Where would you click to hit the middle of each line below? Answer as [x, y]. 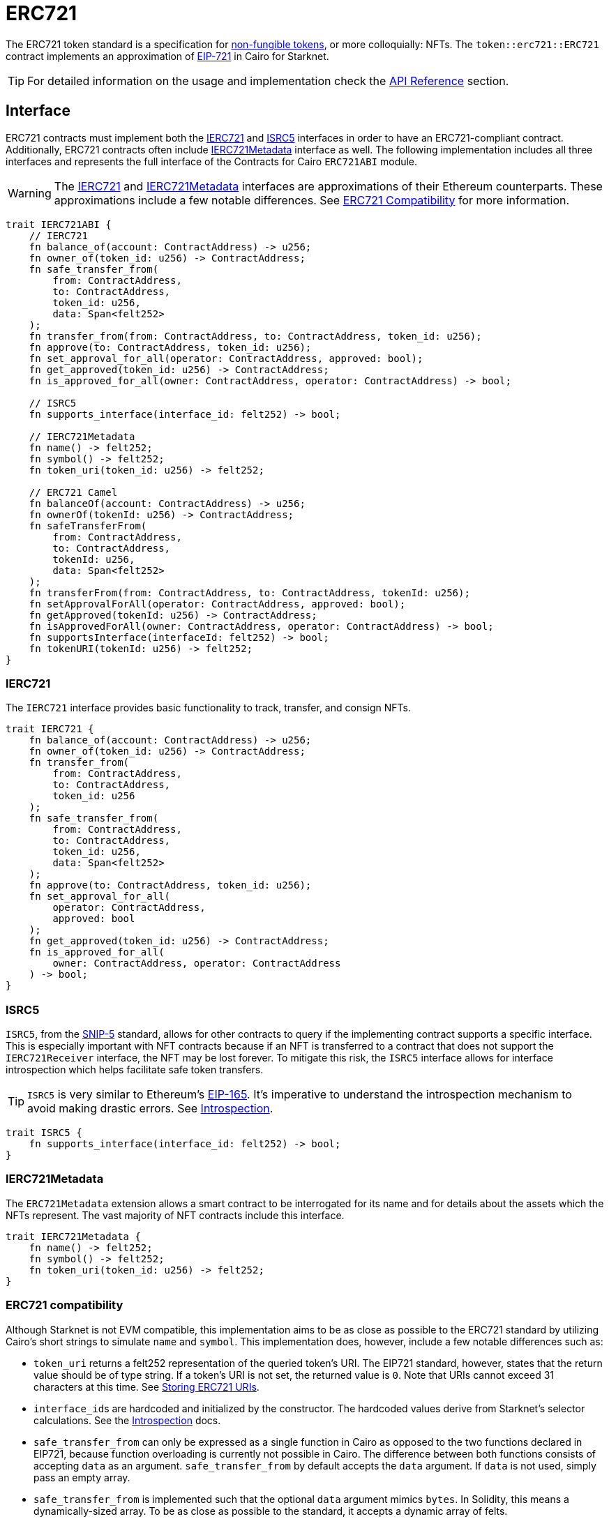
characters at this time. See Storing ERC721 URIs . [146, 1386]
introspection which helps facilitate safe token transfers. [135, 1070]
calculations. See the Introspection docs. [127, 1420]
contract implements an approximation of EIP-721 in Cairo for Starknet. [167, 56]
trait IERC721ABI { [59, 224]
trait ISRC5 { [44, 1133]
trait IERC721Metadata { [73, 1236]
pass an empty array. [82, 1477]
